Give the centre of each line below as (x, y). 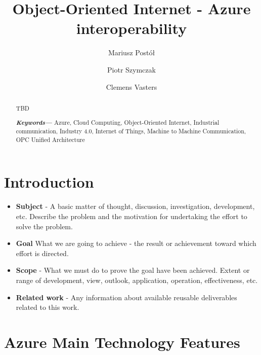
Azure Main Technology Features (122, 342)
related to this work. (48, 307)
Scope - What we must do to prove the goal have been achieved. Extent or (133, 270)
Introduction (49, 182)
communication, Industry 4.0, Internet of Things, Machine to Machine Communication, (131, 131)
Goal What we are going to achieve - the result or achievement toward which (136, 243)
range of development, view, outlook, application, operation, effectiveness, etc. (137, 280)
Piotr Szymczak (132, 69)
